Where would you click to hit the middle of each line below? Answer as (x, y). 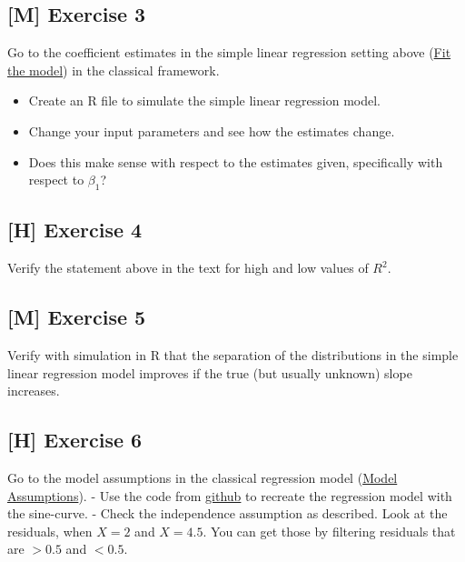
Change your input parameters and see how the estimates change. (212, 130)
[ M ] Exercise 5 (77, 317)
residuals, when (50, 531)
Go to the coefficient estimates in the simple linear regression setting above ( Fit (229, 52)
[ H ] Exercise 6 (75, 440)
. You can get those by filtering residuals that (329, 531)
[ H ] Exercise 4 (75, 230)
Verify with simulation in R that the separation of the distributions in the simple (233, 354)
